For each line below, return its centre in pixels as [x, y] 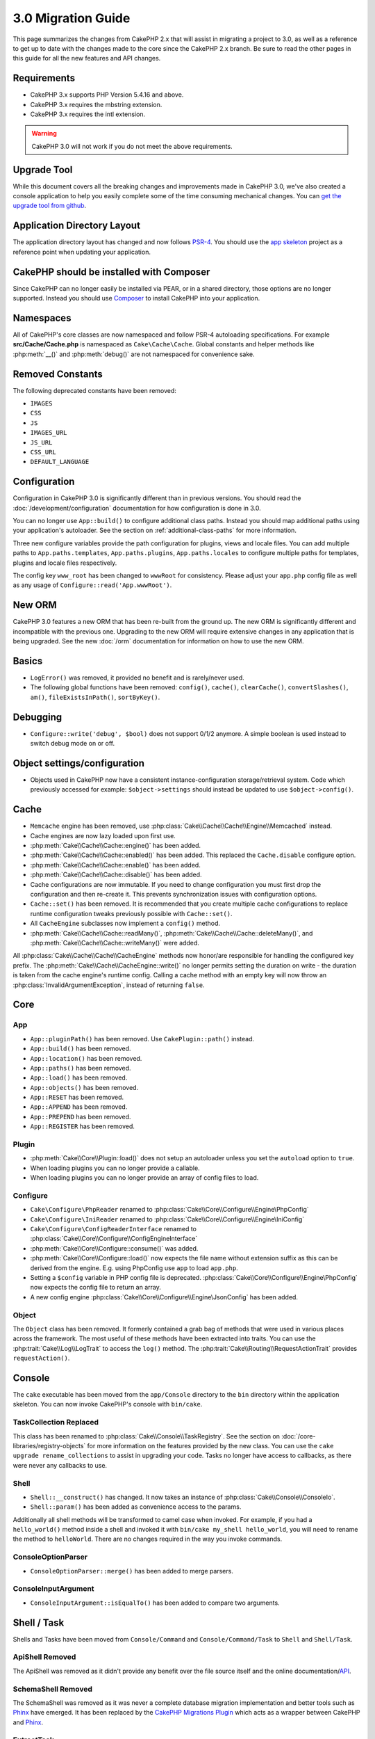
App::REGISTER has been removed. [83, 1126]
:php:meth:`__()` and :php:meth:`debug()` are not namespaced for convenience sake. [134, 354]
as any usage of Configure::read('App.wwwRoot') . [92, 585]
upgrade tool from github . [50, 206]
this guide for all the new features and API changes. [87, 58]
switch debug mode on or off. [72, 744]
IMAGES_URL [49, 433]
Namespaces [42, 318]
